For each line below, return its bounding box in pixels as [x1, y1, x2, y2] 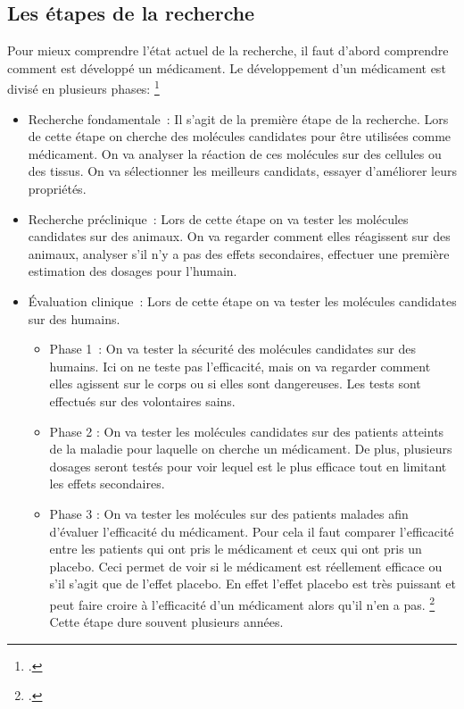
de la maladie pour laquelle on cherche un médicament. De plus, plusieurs [49, 439, 452, 458]
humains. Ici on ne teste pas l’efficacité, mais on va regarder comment [49, 356, 431, 375]
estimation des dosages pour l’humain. [28, 262, 237, 280]
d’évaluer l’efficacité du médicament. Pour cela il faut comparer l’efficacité [49, 521, 454, 540]
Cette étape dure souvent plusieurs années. [49, 613, 284, 631]
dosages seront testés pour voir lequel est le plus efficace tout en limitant [49, 456, 447, 475]
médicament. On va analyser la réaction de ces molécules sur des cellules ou [28, 144, 442, 163]
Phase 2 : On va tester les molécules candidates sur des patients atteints [49, 421, 444, 440]
